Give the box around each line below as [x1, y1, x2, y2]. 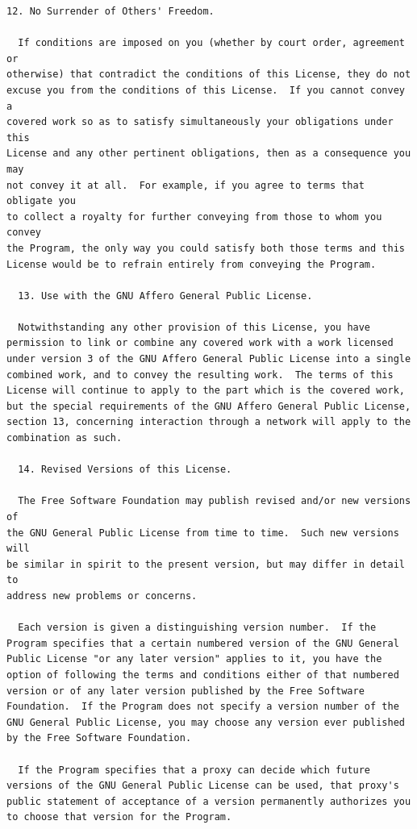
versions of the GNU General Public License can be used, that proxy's [6, 780, 399, 792]
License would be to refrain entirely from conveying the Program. [6, 258, 377, 270]
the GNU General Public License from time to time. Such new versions [6, 527, 399, 539]
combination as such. [6, 432, 123, 444]
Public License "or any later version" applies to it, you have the [6, 653, 382, 665]
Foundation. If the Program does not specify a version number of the [6, 701, 399, 713]
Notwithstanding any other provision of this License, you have [18, 321, 371, 333]
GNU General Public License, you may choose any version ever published [6, 716, 405, 728]
